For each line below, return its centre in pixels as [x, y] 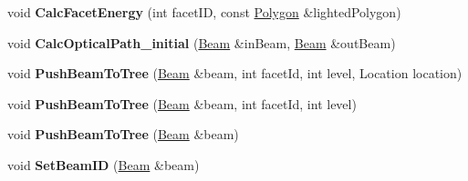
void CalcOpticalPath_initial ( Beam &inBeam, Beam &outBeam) [202, 42]
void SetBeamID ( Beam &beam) [104, 164]
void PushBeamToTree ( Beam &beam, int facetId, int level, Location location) [235, 73]
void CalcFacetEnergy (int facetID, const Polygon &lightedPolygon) [204, 12]
